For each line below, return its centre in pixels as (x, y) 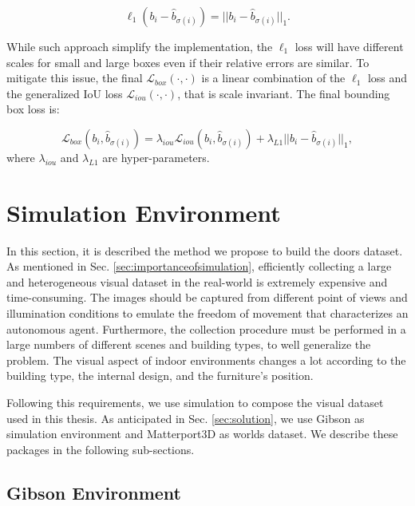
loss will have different (349, 46)
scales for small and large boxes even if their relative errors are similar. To (188, 62)
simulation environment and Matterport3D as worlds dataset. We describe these (202, 434)
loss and (387, 78)
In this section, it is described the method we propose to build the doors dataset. (205, 250)
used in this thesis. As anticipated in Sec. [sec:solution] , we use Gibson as (186, 418)
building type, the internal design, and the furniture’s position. (160, 376)
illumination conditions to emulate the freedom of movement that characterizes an (207, 313)
